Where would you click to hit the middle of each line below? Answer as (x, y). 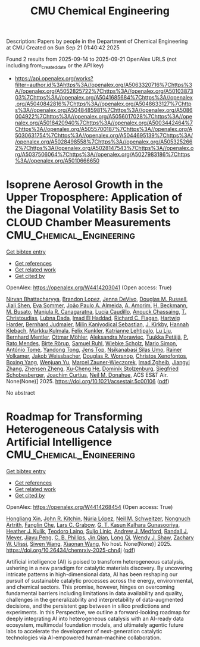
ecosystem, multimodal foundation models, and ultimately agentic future (95, 625)
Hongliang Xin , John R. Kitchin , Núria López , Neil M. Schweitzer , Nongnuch (98, 518)
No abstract (21, 393)
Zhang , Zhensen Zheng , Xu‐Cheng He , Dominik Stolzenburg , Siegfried (92, 368)
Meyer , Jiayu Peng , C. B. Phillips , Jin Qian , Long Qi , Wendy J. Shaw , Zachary (100, 537)
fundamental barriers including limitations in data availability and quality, (95, 593)
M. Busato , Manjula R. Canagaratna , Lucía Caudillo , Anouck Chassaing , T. (96, 311)
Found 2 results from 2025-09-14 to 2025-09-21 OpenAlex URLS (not (91, 59)
